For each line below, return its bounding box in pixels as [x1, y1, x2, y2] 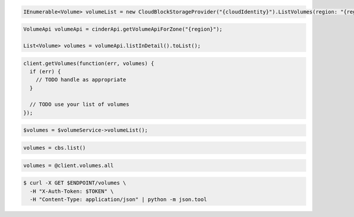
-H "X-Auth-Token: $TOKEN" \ [29, 188, 114, 195]
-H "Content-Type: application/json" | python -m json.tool [29, 196, 207, 203]
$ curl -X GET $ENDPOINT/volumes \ [23, 180, 126, 186]
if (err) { [29, 68, 61, 75]
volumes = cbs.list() [23, 144, 86, 152]
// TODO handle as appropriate [35, 77, 126, 83]
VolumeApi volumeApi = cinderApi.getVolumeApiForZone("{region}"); [23, 26, 223, 32]
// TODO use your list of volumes [29, 101, 130, 108]
